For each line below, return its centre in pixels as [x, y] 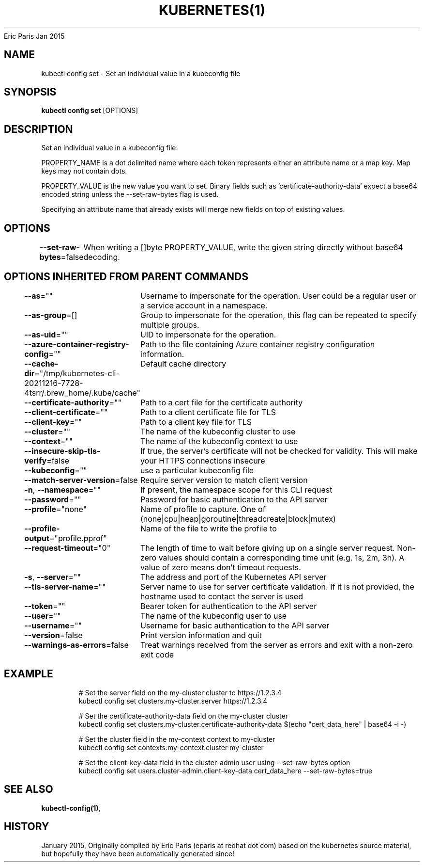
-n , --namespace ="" [63, 489]
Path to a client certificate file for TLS [208, 412]
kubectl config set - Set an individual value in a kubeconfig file [141, 73]
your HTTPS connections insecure [203, 460]
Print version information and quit [201, 635]
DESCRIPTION [38, 129]
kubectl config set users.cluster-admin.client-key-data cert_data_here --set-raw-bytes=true [225, 770]
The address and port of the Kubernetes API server [233, 577]
